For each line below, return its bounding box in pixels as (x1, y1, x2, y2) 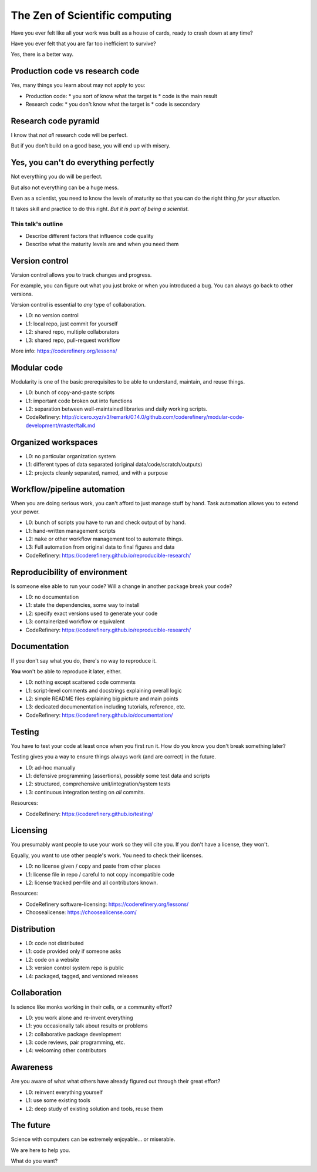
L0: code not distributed (25, 940, 84, 947)
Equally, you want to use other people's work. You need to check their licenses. (11, 852, 203, 859)
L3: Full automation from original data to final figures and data (25, 543, 175, 550)
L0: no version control (25, 312, 79, 319)
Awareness (11, 1062, 53, 1072)
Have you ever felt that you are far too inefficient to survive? (11, 40, 156, 47)
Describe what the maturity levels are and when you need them (25, 240, 179, 247)
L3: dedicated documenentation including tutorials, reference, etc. (25, 703, 186, 710)
